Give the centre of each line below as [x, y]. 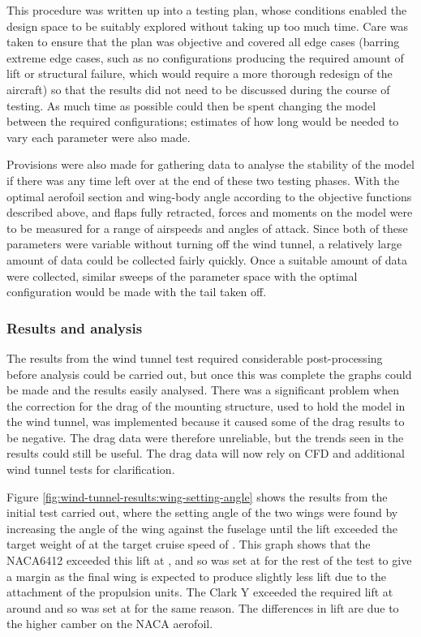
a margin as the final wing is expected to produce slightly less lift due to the [196, 576]
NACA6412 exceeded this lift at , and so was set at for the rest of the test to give [209, 560]
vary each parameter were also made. [99, 137]
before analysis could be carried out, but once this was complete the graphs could [209, 374]
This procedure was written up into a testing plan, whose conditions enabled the [207, 10]
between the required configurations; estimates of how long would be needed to [203, 121]
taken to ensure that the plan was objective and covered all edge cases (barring [203, 42]
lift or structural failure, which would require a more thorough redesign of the [200, 73]
